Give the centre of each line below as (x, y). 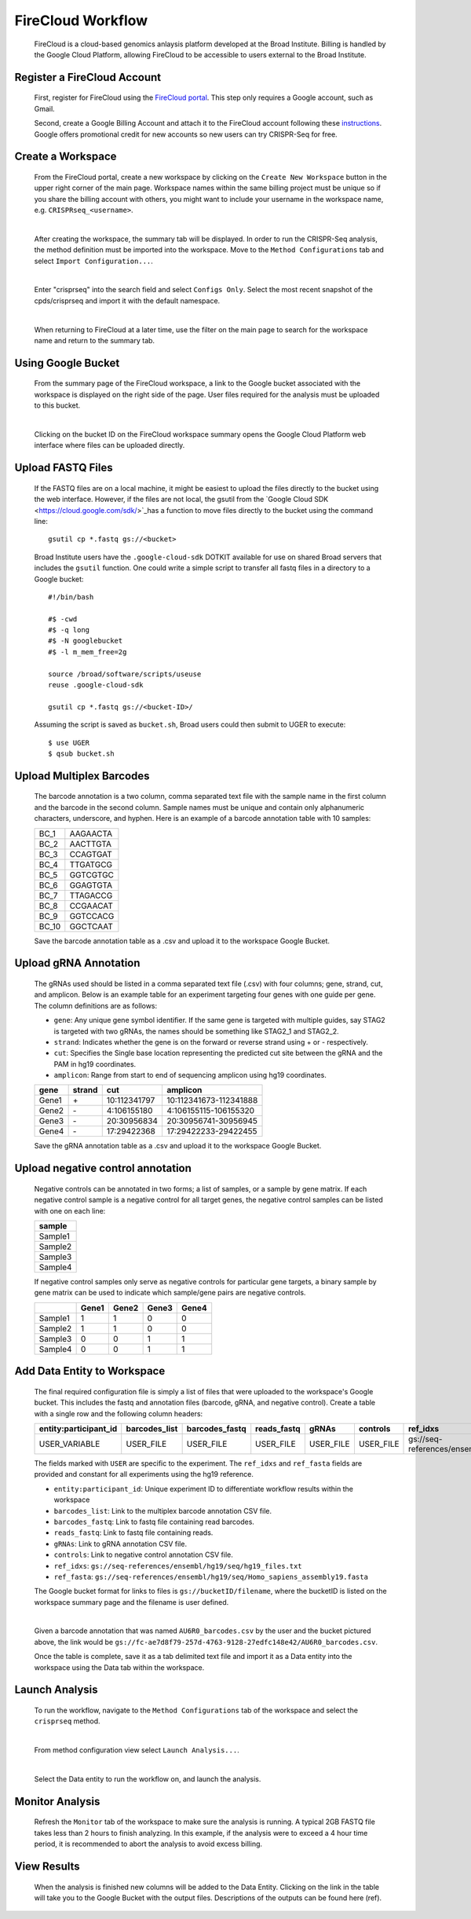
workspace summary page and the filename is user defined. (131, 1602)
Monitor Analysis (57, 1802)
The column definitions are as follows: (96, 1005)
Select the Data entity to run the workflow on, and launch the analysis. (148, 1779)
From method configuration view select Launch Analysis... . (137, 1750)
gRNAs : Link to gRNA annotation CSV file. (120, 1544)
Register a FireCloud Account (88, 77)
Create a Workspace (66, 157)
